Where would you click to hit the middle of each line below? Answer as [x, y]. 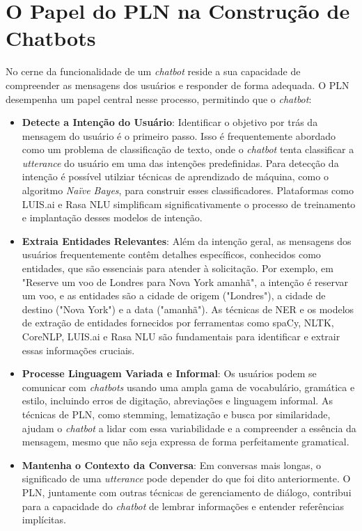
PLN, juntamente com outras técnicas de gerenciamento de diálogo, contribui [187, 492]
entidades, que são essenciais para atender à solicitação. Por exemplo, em [178, 268]
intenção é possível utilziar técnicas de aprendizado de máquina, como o [175, 176]
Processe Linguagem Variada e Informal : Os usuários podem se [169, 373]
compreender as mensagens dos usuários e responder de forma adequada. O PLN [178, 85]
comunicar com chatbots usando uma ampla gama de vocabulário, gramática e [188, 387]
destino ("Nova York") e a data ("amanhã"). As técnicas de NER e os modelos [188, 309]
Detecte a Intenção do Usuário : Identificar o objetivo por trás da [170, 122]
